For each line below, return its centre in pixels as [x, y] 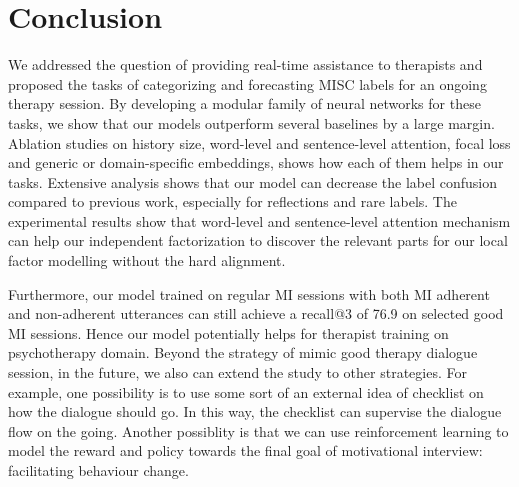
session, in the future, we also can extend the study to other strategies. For [237, 372]
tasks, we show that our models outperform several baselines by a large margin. [251, 122]
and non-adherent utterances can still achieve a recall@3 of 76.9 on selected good [256, 313]
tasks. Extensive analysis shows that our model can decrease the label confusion [252, 181]
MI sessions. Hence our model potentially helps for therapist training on [228, 332]
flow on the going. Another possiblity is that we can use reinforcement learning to [258, 430]
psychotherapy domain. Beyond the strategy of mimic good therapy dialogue [243, 352]
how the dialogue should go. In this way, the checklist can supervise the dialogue [255, 411]
